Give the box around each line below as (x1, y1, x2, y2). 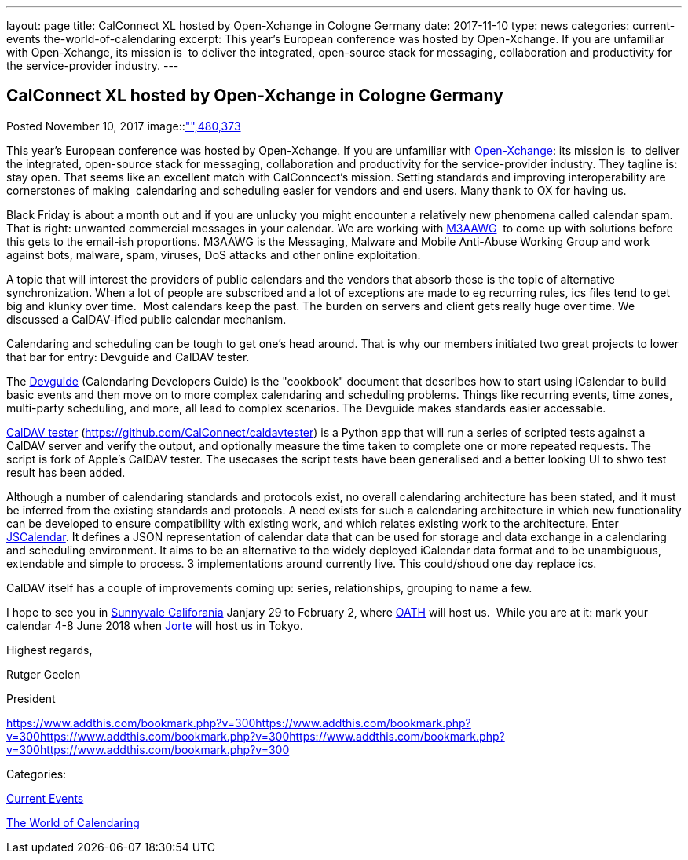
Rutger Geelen (6, 667, 81, 681)
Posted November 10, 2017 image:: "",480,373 (6, 119, 241, 133)
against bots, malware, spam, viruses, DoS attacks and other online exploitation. (6, 247, 421, 262)
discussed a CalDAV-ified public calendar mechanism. (6, 312, 287, 326)
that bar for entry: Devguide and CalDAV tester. (6, 349, 250, 364)
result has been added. (6, 465, 126, 479)
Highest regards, (6, 642, 93, 657)
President (6, 691, 56, 705)
